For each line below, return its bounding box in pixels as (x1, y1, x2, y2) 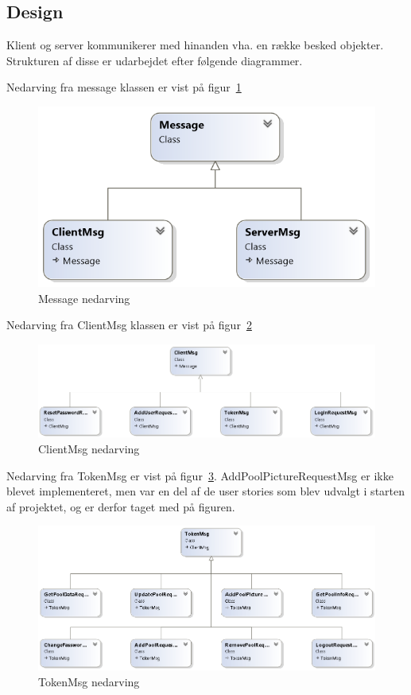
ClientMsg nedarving (38, 441, 140, 457)
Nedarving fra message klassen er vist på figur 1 (6, 79, 242, 95)
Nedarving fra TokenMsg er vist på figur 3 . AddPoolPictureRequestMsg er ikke (6, 467, 394, 483)
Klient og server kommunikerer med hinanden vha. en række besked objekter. (6, 37, 384, 53)
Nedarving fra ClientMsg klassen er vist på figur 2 (6, 316, 252, 333)
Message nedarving (38, 289, 130, 306)
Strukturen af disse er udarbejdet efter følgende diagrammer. (6, 52, 303, 68)
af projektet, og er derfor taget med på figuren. (6, 498, 235, 514)
